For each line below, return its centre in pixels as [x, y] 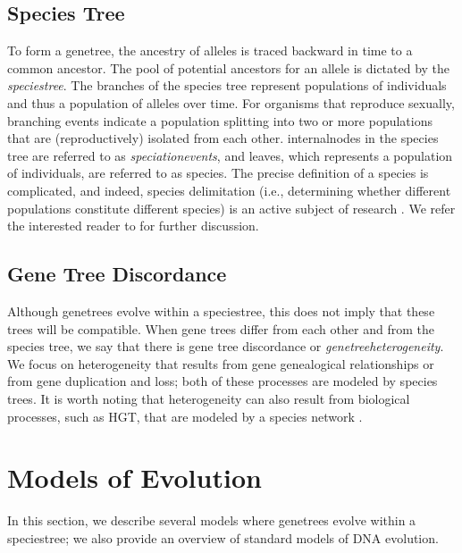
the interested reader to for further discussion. [133, 226]
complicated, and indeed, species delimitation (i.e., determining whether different [229, 190]
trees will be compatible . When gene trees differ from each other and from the [221, 328]
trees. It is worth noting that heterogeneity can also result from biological [209, 398]
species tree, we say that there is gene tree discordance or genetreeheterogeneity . [226, 346]
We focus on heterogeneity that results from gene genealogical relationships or [221, 363]
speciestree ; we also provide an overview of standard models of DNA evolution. [223, 537]
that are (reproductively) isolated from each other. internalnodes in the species [223, 138]
